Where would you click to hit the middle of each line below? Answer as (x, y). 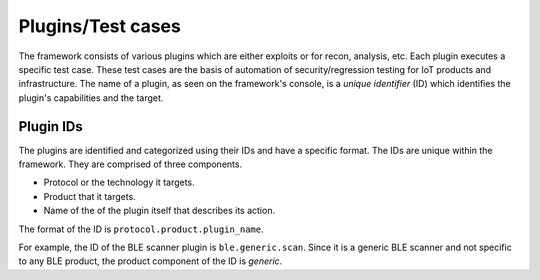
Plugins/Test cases (100, 26)
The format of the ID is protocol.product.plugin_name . (141, 229)
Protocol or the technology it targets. (119, 182)
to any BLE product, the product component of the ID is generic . (150, 261)
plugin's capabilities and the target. (91, 97)
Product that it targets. (90, 196)
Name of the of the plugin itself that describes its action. (159, 211)
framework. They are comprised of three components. (130, 164)
